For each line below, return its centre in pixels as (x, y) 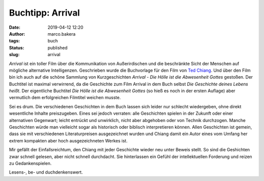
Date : (15, 27)
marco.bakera (62, 34)
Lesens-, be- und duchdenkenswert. (46, 172)
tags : (14, 41)
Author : (17, 34)
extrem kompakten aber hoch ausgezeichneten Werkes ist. (68, 141)
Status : (17, 48)
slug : (14, 55)
